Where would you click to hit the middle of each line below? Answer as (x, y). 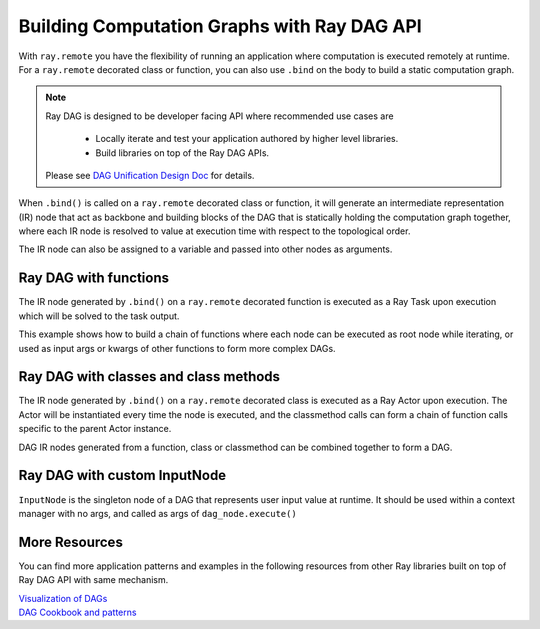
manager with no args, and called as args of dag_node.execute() (157, 513)
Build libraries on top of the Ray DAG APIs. (182, 152)
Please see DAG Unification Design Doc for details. (150, 175)
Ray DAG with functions (94, 278)
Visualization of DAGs (63, 598)
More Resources (71, 541)
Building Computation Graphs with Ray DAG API (220, 26)
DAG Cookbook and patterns (77, 612)
